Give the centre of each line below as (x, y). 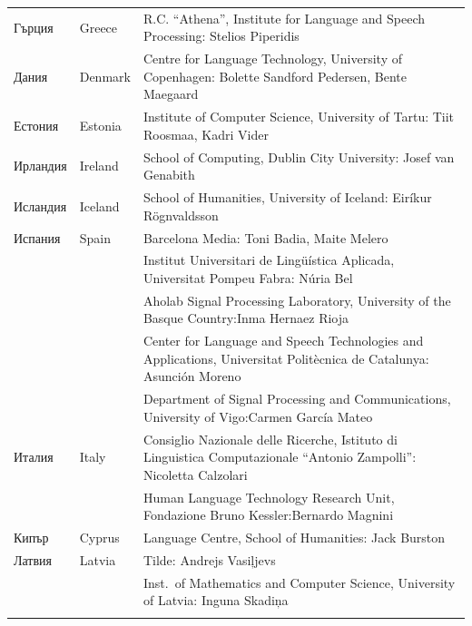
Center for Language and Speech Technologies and (283, 341)
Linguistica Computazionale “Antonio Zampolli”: (280, 457)
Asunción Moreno (192, 376)
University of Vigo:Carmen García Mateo (258, 416)
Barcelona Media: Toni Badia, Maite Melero (265, 237)
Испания (37, 237)
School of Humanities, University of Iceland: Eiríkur (287, 197)
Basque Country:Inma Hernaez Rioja (246, 318)
